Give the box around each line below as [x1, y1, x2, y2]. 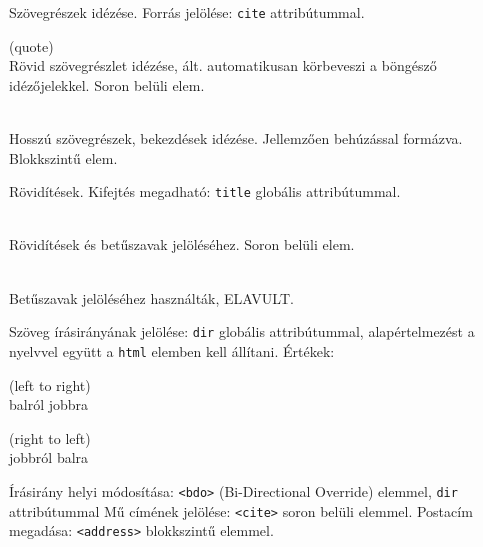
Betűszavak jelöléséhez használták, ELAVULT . [9, 287, 294, 308]
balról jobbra [9, 394, 89, 415]
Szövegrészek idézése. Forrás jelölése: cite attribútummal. [9, 2, 365, 22]
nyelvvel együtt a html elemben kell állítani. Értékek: [9, 340, 335, 361]
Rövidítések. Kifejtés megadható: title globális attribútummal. [9, 181, 401, 202]
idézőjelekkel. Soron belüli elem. [9, 74, 205, 95]
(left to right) [9, 374, 91, 395]
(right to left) [9, 427, 91, 448]
